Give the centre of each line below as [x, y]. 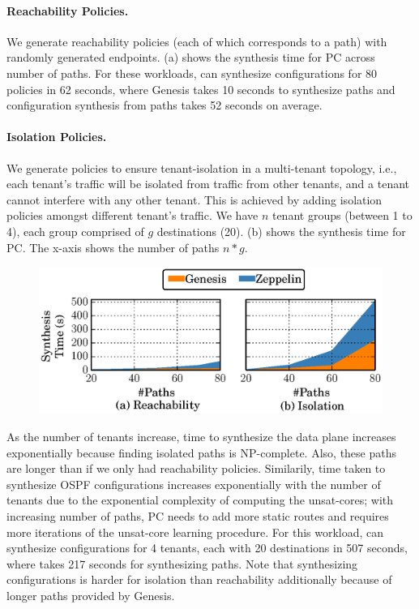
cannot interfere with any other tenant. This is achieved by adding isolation [195, 199]
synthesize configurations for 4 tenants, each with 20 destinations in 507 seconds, [207, 548]
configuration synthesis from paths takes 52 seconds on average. [165, 105]
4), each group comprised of [75, 231]
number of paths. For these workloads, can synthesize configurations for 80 [192, 73]
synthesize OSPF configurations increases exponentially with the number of [194, 484]
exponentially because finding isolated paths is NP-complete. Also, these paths [202, 452]
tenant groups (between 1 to [342, 215]
